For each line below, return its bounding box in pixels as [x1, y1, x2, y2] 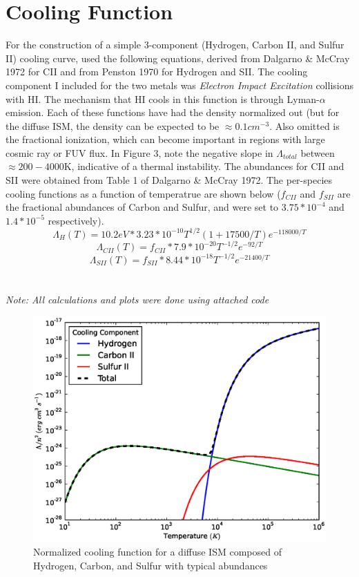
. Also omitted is [269, 118, 340, 133]
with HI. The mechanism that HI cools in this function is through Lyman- [6, 91, 320, 106]
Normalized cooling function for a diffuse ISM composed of [33, 545, 282, 558]
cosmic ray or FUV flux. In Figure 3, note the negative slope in [6, 145, 273, 160]
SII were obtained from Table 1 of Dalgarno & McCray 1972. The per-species [6, 173, 333, 187]
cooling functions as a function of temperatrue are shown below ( [6, 186, 281, 200]
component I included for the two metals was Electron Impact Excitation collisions [6, 77, 353, 92]
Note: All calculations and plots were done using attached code [6, 292, 269, 307]
